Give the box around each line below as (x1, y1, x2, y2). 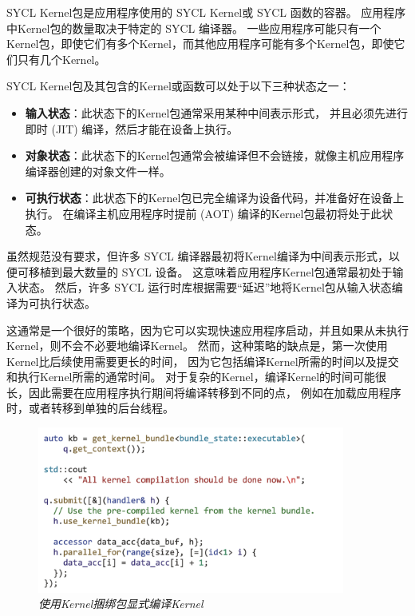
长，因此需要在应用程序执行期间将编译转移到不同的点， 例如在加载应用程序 (6, 384, 401, 400)
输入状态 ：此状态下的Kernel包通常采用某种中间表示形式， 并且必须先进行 (25, 104, 408, 121)
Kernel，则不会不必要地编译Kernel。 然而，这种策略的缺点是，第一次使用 (6, 337, 388, 354)
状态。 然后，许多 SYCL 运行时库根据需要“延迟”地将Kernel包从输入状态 (17, 279, 392, 296)
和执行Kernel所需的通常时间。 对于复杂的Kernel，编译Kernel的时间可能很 (6, 368, 387, 385)
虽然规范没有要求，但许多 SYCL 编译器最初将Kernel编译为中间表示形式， (6, 248, 389, 264)
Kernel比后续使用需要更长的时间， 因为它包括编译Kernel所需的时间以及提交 (6, 352, 399, 369)
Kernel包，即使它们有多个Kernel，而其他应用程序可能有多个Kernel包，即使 (6, 35, 394, 52)
